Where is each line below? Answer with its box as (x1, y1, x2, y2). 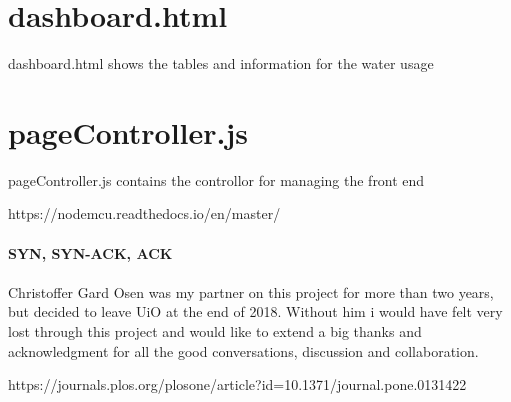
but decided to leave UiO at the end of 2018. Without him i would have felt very (8, 301, 503, 322)
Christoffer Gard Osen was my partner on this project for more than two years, (8, 281, 494, 302)
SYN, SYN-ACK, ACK (8, 242, 173, 263)
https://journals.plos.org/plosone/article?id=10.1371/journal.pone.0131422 (8, 374, 467, 395)
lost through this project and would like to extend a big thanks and (8, 321, 422, 341)
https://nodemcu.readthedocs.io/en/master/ (8, 203, 281, 224)
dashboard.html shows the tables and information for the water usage (8, 53, 434, 74)
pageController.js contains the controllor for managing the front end (8, 169, 425, 190)
